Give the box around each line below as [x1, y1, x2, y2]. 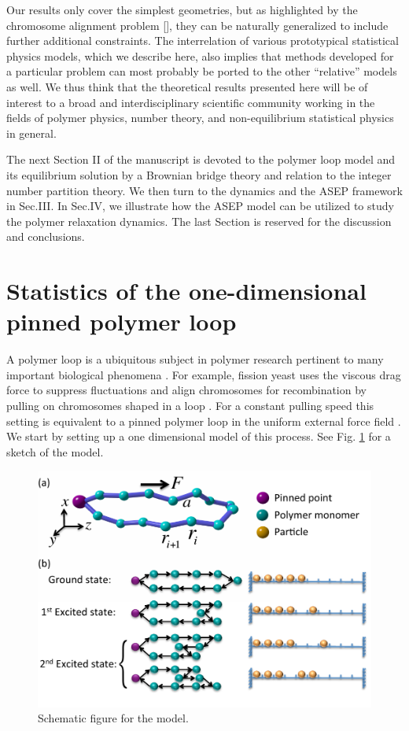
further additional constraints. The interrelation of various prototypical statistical [6, 32, 399, 49]
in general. [6, 124, 57, 141]
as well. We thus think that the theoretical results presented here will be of [6, 78, 368, 94]
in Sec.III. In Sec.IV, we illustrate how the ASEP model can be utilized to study [6, 198, 394, 214]
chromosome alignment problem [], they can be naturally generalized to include [6, 17, 389, 33]
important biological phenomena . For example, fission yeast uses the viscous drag [6, 366, 401, 382]
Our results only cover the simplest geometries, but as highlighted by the [6, 2, 358, 17]
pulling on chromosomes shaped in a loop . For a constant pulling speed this [6, 397, 374, 413]
